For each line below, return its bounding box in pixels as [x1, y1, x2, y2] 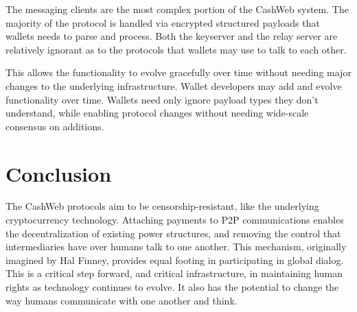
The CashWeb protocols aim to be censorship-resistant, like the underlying [5, 199, 319, 213]
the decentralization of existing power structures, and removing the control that [5, 226, 341, 240]
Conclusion [5, 159, 112, 187]
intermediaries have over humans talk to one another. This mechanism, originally [5, 239, 347, 254]
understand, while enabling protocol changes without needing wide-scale [5, 106, 309, 120]
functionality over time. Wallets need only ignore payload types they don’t [5, 92, 319, 106]
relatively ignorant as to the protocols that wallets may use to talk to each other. [5, 42, 347, 56]
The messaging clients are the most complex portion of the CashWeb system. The [5, 2, 349, 16]
